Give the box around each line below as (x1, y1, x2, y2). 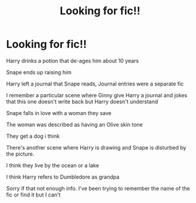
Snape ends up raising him (6, 68, 71, 75)
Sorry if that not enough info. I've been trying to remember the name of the (6, 185, 191, 192)
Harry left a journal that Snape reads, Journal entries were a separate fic (6, 80, 184, 87)
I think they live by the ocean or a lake (6, 161, 99, 169)
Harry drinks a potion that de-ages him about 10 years (6, 57, 139, 64)
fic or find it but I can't (6, 191, 61, 198)
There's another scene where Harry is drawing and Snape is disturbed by (6, 144, 186, 151)
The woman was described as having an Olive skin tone (6, 120, 143, 128)
